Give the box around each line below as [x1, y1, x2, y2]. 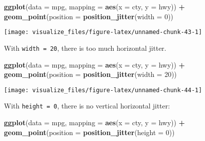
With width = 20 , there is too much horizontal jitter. [4, 42, 166, 53]
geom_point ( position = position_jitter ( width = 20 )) [4, 69, 177, 79]
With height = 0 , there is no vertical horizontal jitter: [4, 101, 170, 111]
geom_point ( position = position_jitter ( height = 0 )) [4, 127, 175, 137]
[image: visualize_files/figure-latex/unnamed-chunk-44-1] [4, 86, 202, 94]
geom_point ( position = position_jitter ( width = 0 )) [4, 11, 173, 21]
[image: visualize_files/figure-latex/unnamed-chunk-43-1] [4, 29, 202, 36]
